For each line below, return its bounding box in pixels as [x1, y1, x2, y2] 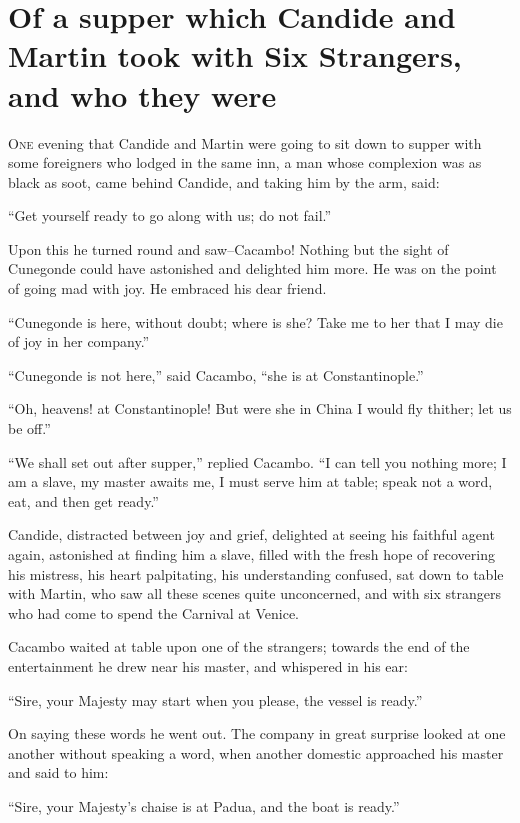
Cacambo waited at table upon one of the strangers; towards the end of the [8, 636, 470, 657]
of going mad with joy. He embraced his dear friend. [8, 278, 327, 299]
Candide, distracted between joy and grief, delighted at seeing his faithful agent [8, 524, 495, 545]
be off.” [8, 418, 51, 439]
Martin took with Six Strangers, [8, 35, 462, 76]
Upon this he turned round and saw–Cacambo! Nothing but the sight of [8, 238, 449, 259]
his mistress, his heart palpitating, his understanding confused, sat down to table [8, 563, 504, 584]
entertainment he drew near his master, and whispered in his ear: [8, 655, 408, 676]
